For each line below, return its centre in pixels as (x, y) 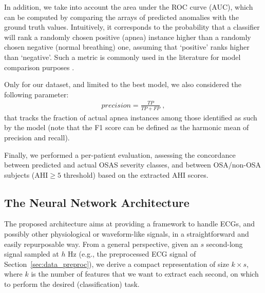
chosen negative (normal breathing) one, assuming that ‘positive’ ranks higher (127, 47)
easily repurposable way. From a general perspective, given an (101, 244)
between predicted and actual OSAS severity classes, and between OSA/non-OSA (133, 165)
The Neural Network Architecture (97, 202)
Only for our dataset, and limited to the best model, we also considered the (123, 84)
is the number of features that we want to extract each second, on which (145, 274)
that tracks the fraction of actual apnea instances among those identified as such (131, 117)
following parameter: (36, 94)
